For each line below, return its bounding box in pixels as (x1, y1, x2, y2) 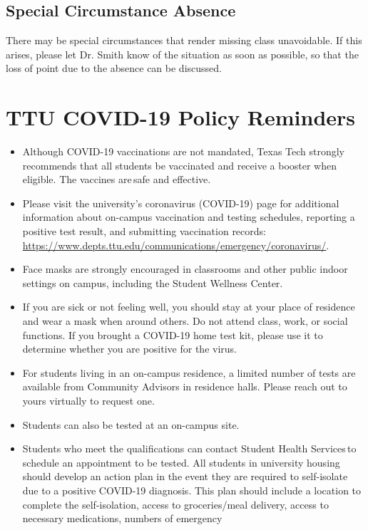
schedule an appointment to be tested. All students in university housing (22, 454, 340, 469)
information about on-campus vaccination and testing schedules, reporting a (22, 209, 355, 224)
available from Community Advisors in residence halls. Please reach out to (22, 379, 347, 394)
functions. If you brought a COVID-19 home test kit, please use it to (22, 327, 323, 342)
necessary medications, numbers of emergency (22, 511, 223, 526)
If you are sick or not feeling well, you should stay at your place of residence (22, 299, 355, 314)
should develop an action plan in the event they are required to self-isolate (22, 469, 348, 484)
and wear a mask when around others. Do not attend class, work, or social (22, 313, 348, 328)
